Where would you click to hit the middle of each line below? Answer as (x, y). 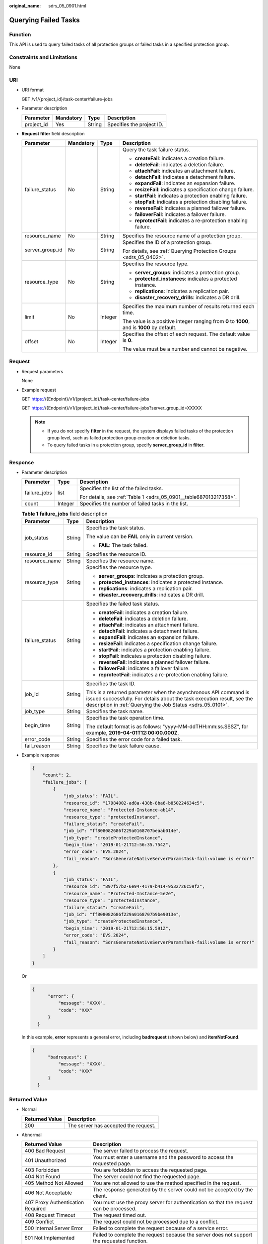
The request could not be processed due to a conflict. (156, 1222)
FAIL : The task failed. (123, 545)
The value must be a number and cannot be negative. (185, 349)
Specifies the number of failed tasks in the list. (134, 504)
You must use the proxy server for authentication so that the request (172, 1203)
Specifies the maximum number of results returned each (188, 306)
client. (100, 1196)
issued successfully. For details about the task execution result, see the (169, 698)
